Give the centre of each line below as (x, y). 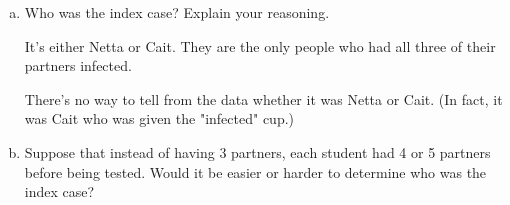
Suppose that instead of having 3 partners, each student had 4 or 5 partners (257, 151)
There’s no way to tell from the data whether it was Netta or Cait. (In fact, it (263, 98)
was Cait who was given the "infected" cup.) (159, 118)
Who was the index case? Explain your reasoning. (177, 12)
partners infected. (78, 65)
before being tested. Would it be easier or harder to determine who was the (255, 171)
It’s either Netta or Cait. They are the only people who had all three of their (260, 45)
